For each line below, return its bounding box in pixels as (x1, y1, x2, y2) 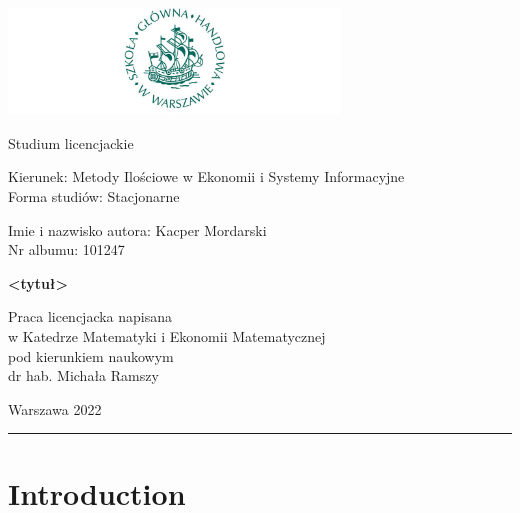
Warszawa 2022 (8, 398, 102, 419)
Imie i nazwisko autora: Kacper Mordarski (8, 219, 267, 240)
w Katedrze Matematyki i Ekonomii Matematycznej (8, 325, 326, 346)
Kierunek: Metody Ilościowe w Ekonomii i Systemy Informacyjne (8, 166, 405, 187)
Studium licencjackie (8, 132, 134, 153)
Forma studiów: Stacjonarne (8, 185, 180, 206)
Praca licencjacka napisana (8, 306, 173, 327)
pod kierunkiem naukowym (8, 345, 174, 366)
